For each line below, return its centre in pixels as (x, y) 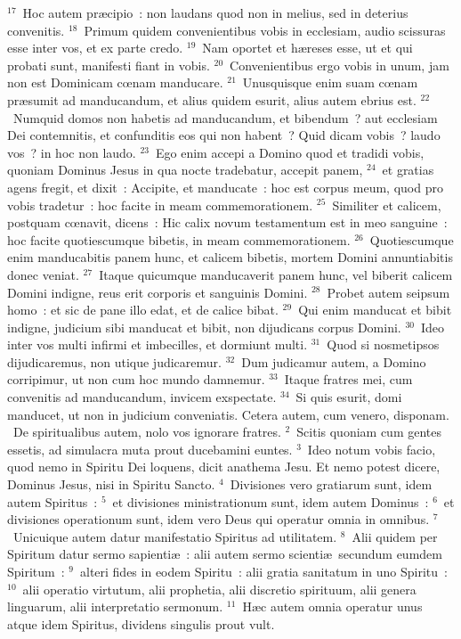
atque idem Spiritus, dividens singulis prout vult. (141, 623)
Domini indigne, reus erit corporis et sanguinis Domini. (158, 292)
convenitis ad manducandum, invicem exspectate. (142, 397)
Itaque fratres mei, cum (348, 379)
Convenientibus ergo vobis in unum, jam (340, 65)
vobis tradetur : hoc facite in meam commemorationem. (160, 205)
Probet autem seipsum (388, 292)
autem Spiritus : (53, 501)
